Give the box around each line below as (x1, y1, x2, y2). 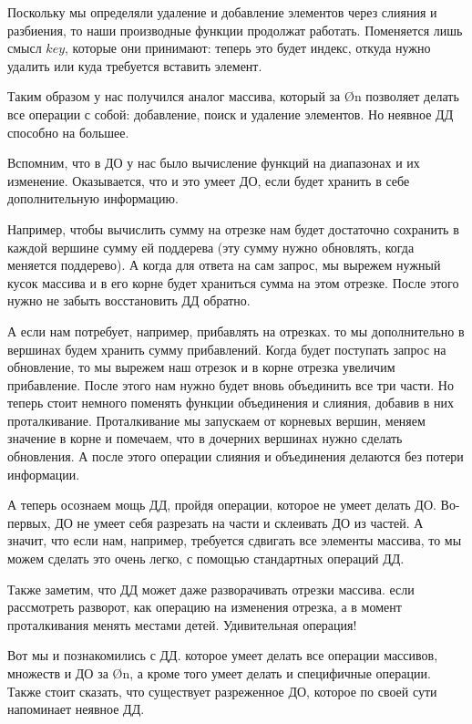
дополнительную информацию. (7, 189, 179, 208)
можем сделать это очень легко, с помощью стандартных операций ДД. (7, 549, 405, 568)
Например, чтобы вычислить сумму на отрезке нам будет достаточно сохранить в (7, 219, 459, 238)
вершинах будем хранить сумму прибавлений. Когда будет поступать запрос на (7, 339, 446, 358)
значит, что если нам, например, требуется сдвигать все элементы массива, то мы (7, 531, 462, 550)
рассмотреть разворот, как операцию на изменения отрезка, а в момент (7, 597, 402, 616)
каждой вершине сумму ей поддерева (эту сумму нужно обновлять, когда (7, 237, 415, 256)
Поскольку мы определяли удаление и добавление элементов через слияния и (7, 3, 437, 21)
